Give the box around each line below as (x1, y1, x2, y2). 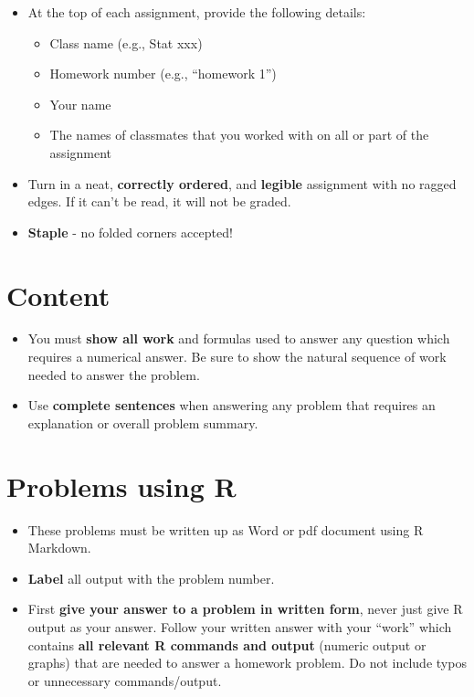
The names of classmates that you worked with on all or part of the (49, 125, 429, 144)
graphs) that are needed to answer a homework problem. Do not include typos (27, 653, 467, 672)
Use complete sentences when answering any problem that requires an (27, 396, 436, 415)
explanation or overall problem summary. (27, 413, 258, 432)
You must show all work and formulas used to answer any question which (27, 329, 450, 348)
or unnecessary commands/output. (27, 671, 222, 690)
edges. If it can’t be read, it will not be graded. (27, 192, 291, 211)
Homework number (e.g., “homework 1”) (49, 64, 277, 83)
